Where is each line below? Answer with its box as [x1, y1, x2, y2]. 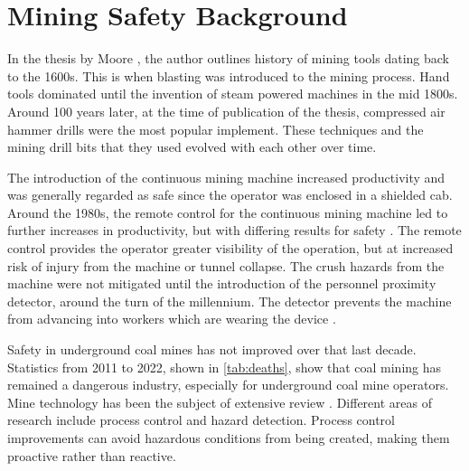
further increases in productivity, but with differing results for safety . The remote [7, 221, 462, 240]
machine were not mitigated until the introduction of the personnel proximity [7, 274, 436, 293]
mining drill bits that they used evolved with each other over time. [7, 137, 377, 156]
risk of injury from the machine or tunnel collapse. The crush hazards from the [7, 256, 445, 275]
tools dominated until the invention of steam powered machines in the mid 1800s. [7, 84, 458, 103]
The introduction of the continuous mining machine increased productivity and [7, 167, 446, 186]
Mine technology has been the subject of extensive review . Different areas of [7, 392, 432, 411]
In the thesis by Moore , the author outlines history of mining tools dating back [7, 49, 449, 68]
